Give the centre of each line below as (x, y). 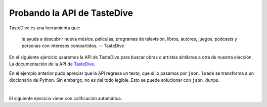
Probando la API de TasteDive (71, 13)
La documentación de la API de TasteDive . (52, 64)
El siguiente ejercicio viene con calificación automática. (66, 98)
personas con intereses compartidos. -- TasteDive (73, 46)
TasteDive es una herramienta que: (45, 28)
